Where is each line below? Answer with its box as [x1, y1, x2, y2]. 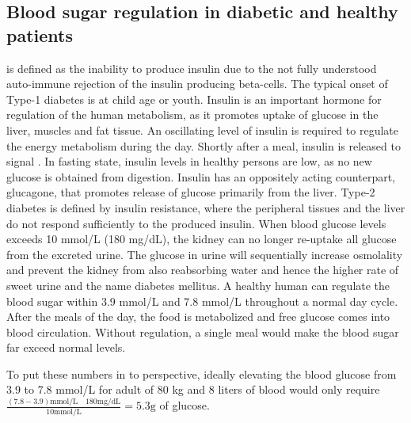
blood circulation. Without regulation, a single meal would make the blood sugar [6, 323, 399, 340]
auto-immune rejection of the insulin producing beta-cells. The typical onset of [6, 75, 388, 92]
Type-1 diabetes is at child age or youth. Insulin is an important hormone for [6, 90, 382, 107]
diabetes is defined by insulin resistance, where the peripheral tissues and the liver [6, 199, 405, 215]
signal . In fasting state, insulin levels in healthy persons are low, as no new [6, 153, 372, 170]
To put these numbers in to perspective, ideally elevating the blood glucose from [6, 365, 397, 382]
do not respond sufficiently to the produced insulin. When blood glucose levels [6, 215, 386, 231]
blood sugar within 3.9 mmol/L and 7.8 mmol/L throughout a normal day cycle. [6, 292, 398, 309]
